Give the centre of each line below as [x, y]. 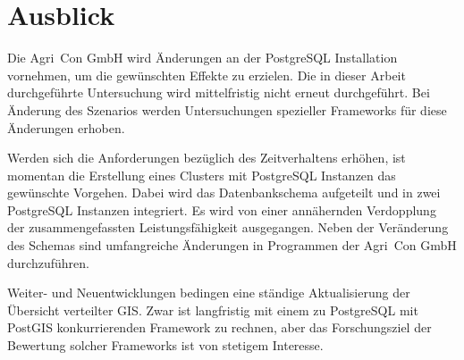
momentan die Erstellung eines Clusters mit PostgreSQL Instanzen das [202, 175]
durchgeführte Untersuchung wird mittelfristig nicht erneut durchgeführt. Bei [219, 92]
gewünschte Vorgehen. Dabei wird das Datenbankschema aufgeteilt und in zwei [224, 193]
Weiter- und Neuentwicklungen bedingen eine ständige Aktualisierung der [209, 293]
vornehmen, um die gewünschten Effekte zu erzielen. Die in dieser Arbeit [207, 75]
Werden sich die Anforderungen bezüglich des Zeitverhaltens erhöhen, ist [207, 158]
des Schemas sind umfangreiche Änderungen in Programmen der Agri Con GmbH [232, 245]
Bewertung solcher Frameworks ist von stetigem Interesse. [165, 345]
